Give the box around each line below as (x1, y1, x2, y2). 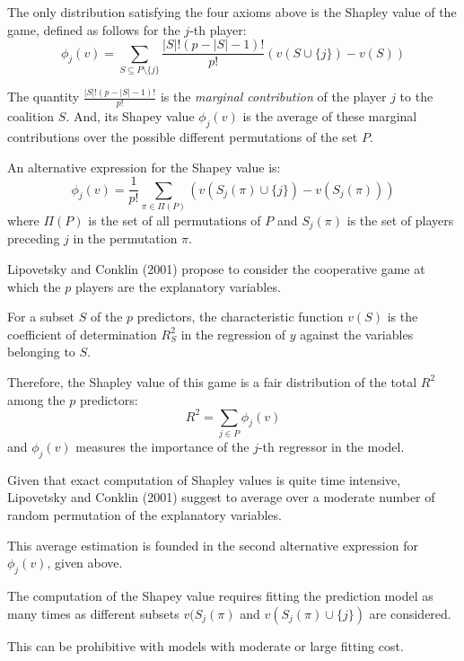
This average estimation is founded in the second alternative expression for (7, 535, 418, 554)
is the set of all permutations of (88, 210, 261, 229)
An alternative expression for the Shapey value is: (7, 157, 281, 176)
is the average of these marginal (242, 107, 417, 126)
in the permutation (73, 229, 178, 248)
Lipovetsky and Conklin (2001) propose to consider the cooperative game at (7, 259, 425, 278)
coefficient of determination (7, 324, 157, 343)
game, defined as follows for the (7, 20, 180, 39)
